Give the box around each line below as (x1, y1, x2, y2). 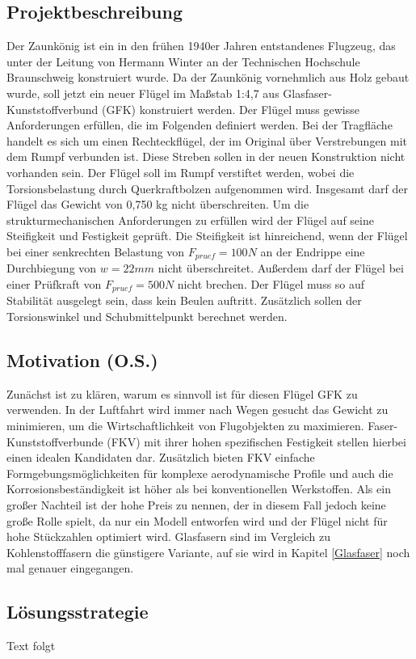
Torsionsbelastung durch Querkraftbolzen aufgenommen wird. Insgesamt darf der (6, 180, 408, 196)
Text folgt (6, 637, 56, 654)
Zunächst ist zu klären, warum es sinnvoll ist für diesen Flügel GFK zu (6, 385, 358, 402)
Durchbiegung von (6, 260, 97, 277)
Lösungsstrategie (6, 599, 149, 624)
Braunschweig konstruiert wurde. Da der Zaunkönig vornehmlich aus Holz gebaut (6, 69, 410, 86)
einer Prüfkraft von (6, 275, 102, 292)
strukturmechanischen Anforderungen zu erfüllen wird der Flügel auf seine (6, 211, 374, 228)
